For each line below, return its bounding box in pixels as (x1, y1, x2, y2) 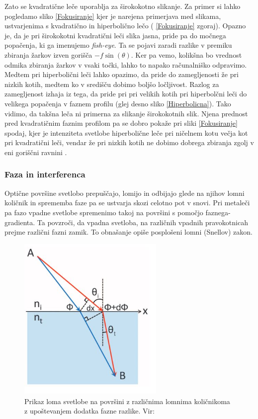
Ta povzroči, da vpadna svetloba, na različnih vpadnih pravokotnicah (37, 217, 248, 227)
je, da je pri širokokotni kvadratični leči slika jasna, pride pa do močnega (4, 30, 226, 40)
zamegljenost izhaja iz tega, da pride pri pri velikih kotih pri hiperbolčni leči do (4, 88, 247, 99)
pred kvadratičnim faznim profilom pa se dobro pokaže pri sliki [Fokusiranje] (4, 118, 238, 128)
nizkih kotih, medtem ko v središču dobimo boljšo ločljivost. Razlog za (4, 79, 219, 89)
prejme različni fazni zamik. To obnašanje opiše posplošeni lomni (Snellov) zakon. (4, 227, 253, 237)
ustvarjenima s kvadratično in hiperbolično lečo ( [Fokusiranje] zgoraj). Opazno (4, 20, 246, 31)
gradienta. (4, 217, 35, 227)
